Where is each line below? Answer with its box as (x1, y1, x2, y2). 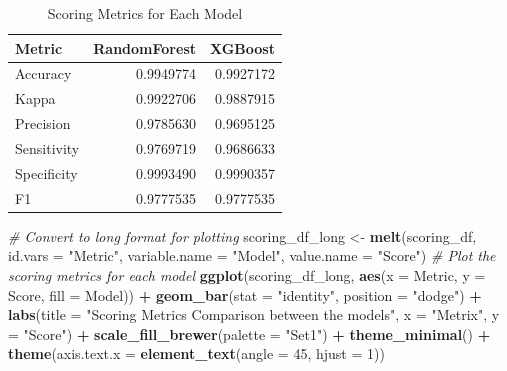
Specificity (15, 162, 78, 183)
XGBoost (210, 37, 275, 58)
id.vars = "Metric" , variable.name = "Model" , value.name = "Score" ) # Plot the (8, 245, 496, 266)
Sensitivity (15, 137, 80, 158)
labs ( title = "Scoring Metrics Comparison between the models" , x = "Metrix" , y (8, 304, 500, 325)
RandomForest (93, 37, 196, 58)
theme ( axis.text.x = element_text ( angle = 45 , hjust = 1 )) (8, 343, 385, 364)
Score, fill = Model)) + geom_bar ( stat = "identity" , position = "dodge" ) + (8, 284, 482, 305)
